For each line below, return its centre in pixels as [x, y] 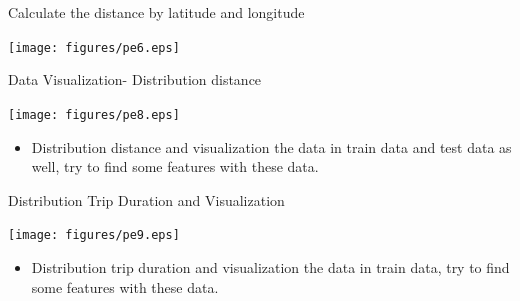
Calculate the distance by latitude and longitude [156, 12]
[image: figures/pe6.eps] [94, 47]
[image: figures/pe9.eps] [94, 235]
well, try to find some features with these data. [175, 166]
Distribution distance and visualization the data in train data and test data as [271, 146]
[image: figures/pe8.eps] [94, 114]
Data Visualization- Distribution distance [135, 79]
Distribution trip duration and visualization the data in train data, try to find [270, 266]
